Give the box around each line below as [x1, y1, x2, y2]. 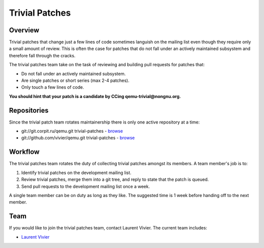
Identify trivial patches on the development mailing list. [21, 170, 132, 175]
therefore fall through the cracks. [9, 52, 76, 58]
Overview [9, 26, 40, 34]
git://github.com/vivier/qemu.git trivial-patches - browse [21, 135, 135, 141]
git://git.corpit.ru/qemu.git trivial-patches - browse [21, 128, 123, 134]
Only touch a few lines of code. [21, 84, 84, 90]
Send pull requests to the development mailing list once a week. [21, 183, 150, 189]
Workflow [9, 148, 40, 156]
